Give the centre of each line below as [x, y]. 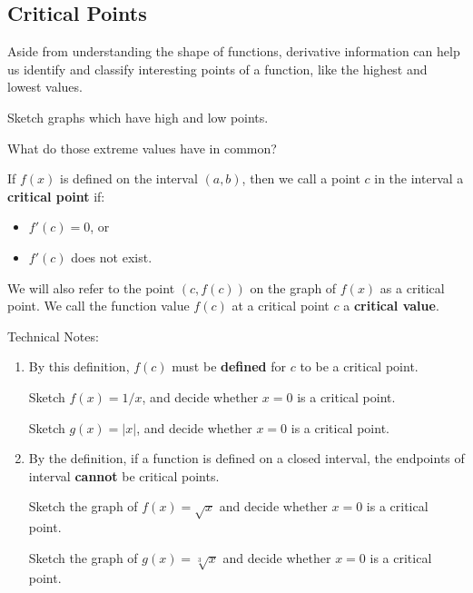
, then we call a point [301, 178]
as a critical [412, 287]
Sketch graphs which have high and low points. [138, 117]
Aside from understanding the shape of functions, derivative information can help [234, 51]
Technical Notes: [53, 336]
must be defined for [229, 366]
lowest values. [45, 87]
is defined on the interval [129, 178]
